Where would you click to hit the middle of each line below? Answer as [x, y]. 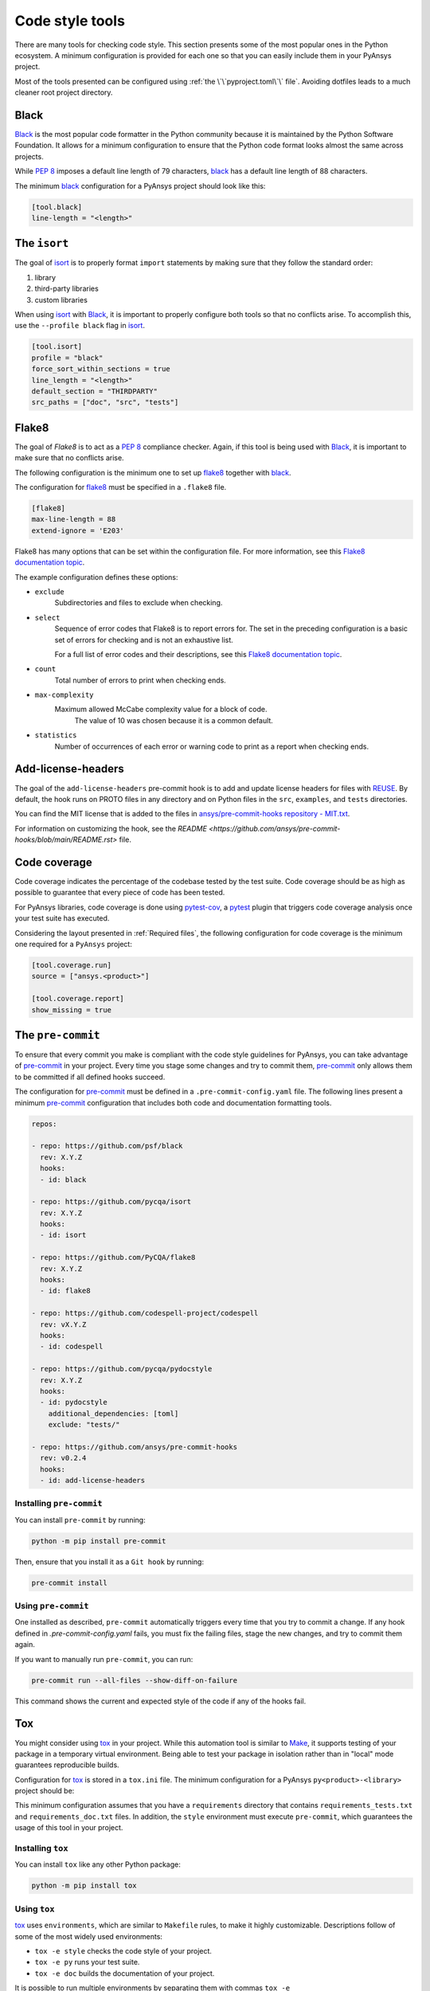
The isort [42, 243]
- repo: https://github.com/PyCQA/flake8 [113, 1258]
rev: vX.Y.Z [63, 1324]
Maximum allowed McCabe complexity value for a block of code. [161, 710]
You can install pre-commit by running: [80, 1520]
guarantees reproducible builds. [67, 1765]
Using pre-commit [52, 1606]
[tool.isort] [57, 347]
